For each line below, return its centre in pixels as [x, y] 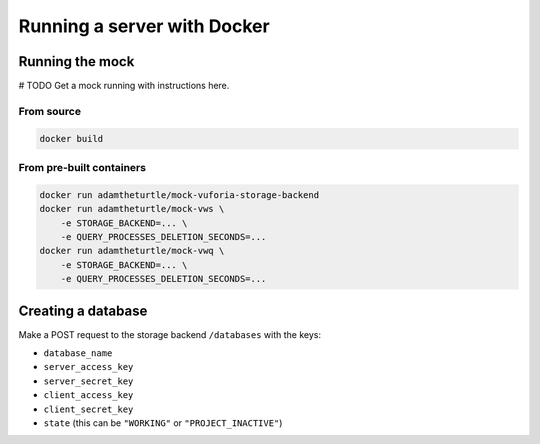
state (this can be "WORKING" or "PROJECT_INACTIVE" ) [163, 422]
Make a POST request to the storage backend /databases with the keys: [170, 334]
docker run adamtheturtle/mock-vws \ [132, 209]
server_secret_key [88, 381]
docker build [71, 138]
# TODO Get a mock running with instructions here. [124, 86]
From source [50, 111]
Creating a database [83, 310]
